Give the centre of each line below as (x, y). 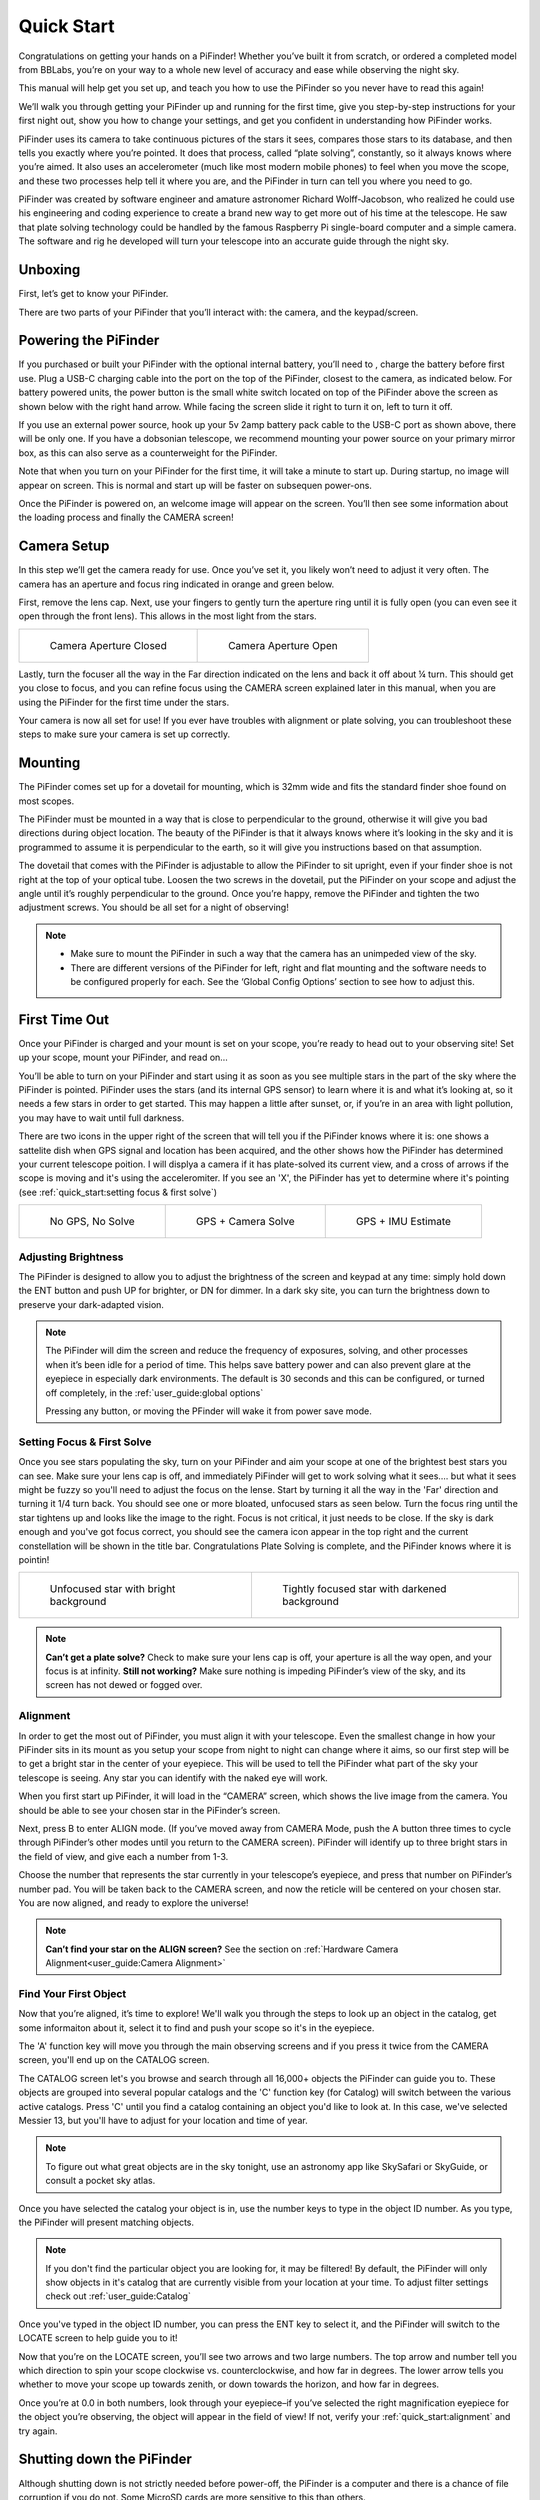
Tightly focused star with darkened (364, 1589)
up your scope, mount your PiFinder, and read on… (123, 1057)
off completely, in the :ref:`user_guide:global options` (154, 1392)
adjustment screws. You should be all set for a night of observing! (153, 907)
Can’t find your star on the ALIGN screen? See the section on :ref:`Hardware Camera (222, 1949)
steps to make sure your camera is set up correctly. (124, 734)
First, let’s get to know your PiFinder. (93, 294)
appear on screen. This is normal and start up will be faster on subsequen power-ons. (195, 485)
